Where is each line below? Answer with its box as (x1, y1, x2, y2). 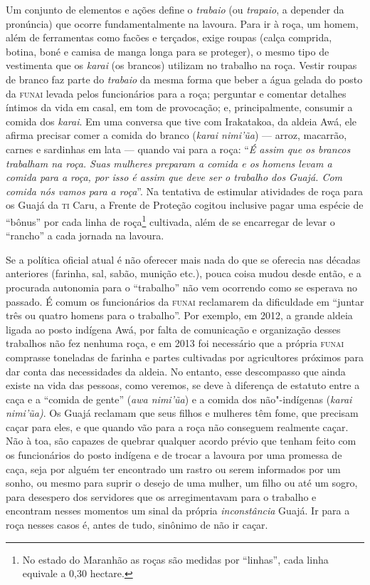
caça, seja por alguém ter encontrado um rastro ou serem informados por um (6, 461, 341, 476)
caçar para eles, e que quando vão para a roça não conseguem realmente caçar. (6, 419, 349, 434)
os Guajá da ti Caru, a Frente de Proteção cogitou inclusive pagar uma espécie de (6, 197, 364, 212)
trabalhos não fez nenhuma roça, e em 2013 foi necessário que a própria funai (6, 336, 344, 351)
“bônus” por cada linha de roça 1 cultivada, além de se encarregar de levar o (6, 212, 335, 229)
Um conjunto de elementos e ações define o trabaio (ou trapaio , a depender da (6, 2, 344, 16)
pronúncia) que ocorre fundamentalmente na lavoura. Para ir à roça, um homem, (6, 16, 359, 31)
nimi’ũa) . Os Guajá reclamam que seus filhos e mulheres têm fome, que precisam (6, 405, 359, 420)
